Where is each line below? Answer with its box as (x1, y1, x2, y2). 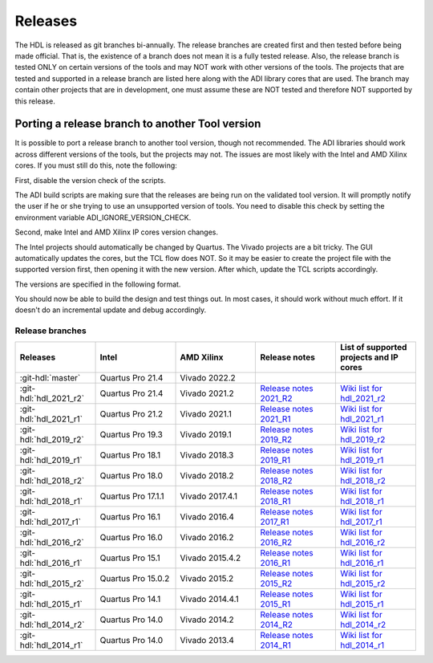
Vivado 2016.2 (180, 531, 234, 543)
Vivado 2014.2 (180, 614, 234, 625)
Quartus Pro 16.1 (99, 510, 160, 522)
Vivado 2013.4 (180, 634, 234, 645)
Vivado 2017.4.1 (180, 490, 238, 502)
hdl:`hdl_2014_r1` (19, 639, 83, 650)
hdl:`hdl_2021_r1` (19, 413, 83, 425)
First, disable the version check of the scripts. (14, 175, 166, 185)
